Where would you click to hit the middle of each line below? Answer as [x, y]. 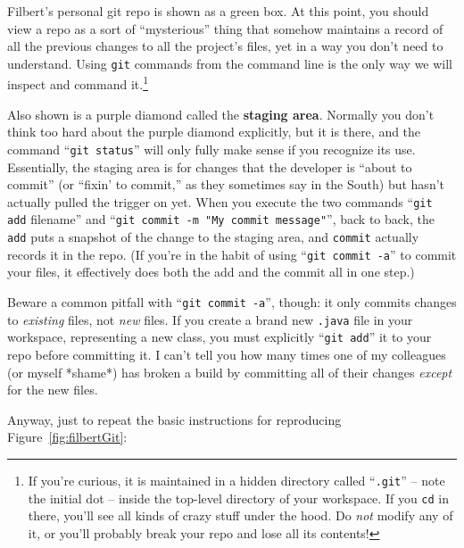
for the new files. [53, 390]
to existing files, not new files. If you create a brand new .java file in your [210, 319]
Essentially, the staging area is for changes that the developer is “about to [210, 166]
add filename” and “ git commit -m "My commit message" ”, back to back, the [221, 219]
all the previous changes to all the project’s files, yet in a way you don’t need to [225, 46]
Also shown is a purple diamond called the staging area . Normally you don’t [221, 114]
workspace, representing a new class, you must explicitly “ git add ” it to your [220, 337]
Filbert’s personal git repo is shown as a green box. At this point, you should [218, 11]
